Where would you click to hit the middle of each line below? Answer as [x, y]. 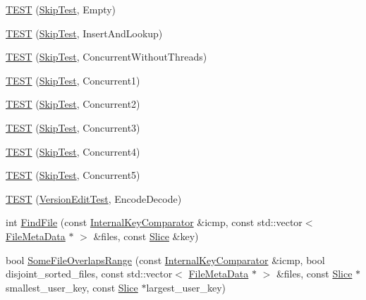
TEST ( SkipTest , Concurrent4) [73, 151]
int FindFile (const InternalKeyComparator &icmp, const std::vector [154, 222]
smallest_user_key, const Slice [72, 287]
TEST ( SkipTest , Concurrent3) [73, 127]
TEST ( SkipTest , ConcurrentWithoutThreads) [106, 57]
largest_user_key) [186, 287]
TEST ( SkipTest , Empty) [61, 9]
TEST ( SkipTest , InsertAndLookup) [84, 33]
